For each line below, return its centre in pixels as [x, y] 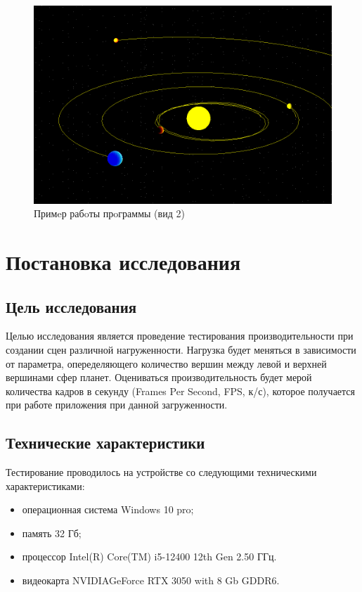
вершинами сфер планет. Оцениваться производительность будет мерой [159, 377]
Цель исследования [71, 306]
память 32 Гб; [52, 533]
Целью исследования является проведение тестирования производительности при [180, 336]
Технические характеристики [105, 443]
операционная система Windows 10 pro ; [108, 509]
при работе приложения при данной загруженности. [117, 405]
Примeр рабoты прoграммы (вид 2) [109, 213]
